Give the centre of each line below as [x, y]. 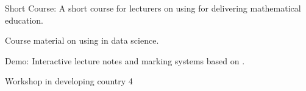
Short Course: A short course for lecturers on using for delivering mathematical [153, 8]
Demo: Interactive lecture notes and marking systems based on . [125, 60]
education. [24, 20]
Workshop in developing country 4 [69, 81]
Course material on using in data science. [82, 40]
